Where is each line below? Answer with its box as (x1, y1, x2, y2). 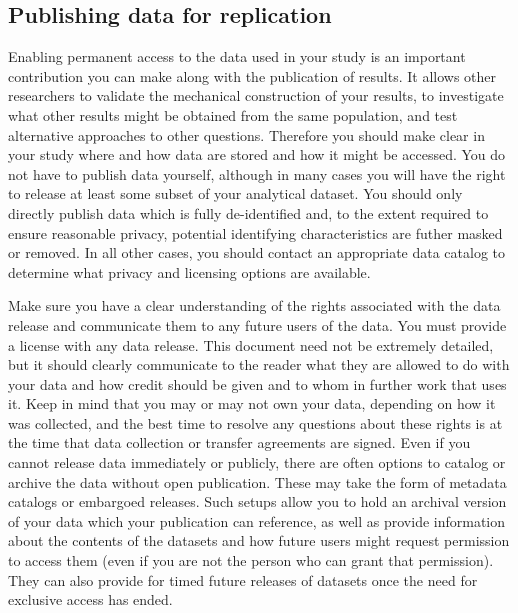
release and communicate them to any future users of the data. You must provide (8, 314, 507, 335)
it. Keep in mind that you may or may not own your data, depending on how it (8, 393, 496, 414)
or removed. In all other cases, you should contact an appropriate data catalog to (8, 242, 506, 263)
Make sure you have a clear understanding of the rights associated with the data (8, 295, 501, 316)
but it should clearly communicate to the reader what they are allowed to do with (8, 354, 510, 375)
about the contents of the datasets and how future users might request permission (8, 530, 510, 551)
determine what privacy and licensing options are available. (8, 261, 371, 282)
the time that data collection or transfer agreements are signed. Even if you (8, 432, 471, 453)
